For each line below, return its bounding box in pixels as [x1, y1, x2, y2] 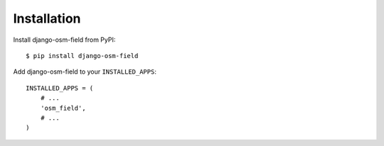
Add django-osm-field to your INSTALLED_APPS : [13, 67, 156, 76]
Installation [13, 11, 81, 26]
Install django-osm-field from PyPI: [13, 35, 116, 44]
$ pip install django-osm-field [26, 52, 139, 60]
